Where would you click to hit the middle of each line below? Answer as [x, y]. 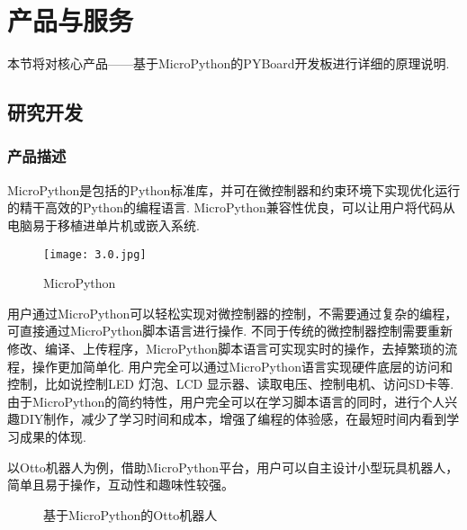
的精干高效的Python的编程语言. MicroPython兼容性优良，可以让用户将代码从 [231, 207]
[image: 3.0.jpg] [95, 254]
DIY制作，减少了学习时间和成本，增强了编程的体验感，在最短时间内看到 [233, 419]
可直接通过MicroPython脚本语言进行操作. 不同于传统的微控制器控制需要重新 [230, 331]
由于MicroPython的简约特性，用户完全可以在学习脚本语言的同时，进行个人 [226, 401]
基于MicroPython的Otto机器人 [130, 514]
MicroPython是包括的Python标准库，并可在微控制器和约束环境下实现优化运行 [234, 189]
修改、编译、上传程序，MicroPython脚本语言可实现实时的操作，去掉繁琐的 [226, 348]
